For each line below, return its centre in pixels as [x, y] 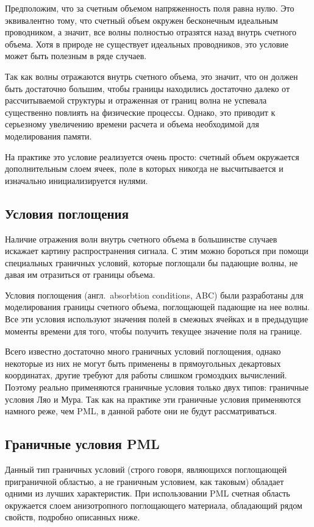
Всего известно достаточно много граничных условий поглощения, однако [143, 351]
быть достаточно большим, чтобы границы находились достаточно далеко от [148, 88]
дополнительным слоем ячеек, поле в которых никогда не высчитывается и [144, 168]
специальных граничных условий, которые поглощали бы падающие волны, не [152, 262]
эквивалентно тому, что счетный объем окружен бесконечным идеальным [141, 20]
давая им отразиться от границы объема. [80, 274]
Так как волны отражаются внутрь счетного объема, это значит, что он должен [152, 76]
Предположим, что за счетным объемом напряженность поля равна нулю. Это [150, 8]
